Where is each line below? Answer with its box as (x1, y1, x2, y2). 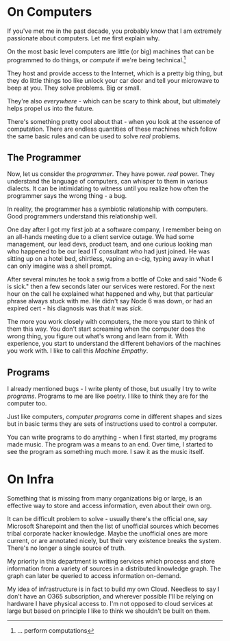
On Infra (7, 472, 55, 487)
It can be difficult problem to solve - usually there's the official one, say (7, 515, 208, 523)
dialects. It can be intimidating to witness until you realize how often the (7, 184, 209, 192)
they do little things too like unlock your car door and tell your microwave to (7, 76, 220, 84)
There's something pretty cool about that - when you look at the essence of (7, 117, 221, 125)
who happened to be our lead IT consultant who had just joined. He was (7, 247, 210, 255)
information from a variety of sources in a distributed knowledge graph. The (7, 564, 221, 573)
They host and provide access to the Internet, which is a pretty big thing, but (7, 69, 223, 77)
